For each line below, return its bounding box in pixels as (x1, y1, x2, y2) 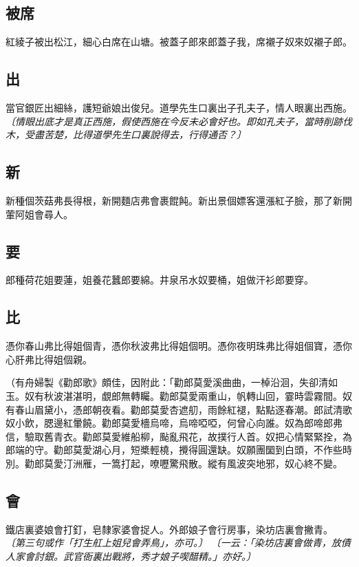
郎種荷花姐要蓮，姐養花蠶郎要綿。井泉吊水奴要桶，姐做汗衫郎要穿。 (6, 272, 314, 287)
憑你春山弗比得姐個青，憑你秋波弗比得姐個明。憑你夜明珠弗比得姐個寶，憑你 (6, 339, 352, 353)
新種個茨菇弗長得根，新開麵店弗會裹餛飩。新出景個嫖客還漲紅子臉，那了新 (6, 193, 342, 207)
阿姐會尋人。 (14, 206, 73, 221)
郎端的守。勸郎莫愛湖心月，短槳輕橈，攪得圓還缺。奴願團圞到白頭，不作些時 (6, 442, 352, 457)
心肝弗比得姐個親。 (6, 352, 92, 366)
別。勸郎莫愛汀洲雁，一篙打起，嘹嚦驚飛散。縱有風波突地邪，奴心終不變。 (6, 456, 342, 470)
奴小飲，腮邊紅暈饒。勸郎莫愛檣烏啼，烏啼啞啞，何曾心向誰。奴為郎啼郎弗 (6, 416, 342, 430)
